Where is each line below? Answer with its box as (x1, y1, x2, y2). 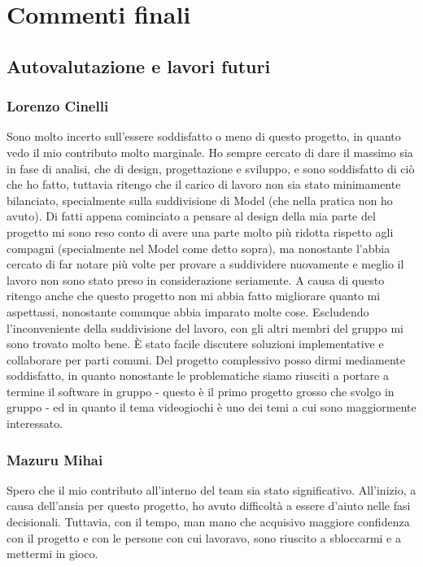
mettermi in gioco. (7, 545, 98, 562)
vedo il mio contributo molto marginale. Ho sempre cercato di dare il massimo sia (7, 143, 413, 160)
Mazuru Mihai (7, 449, 103, 469)
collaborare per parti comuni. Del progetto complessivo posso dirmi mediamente (7, 351, 405, 368)
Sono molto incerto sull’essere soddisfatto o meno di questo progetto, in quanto (7, 128, 401, 145)
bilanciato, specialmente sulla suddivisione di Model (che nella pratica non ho (7, 191, 393, 208)
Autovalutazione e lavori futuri (7, 53, 271, 78)
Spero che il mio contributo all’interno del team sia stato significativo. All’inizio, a (7, 481, 416, 498)
